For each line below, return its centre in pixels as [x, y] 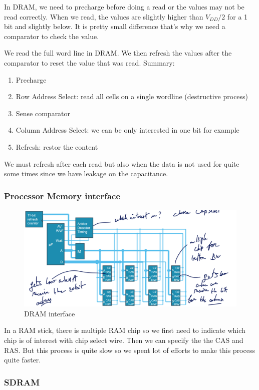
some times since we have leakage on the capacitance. [86, 173]
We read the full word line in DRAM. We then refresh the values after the [118, 53]
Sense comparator [43, 113]
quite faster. [23, 360]
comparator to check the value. [52, 36]
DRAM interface [50, 313]
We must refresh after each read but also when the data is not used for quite [122, 163]
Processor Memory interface [62, 196]
